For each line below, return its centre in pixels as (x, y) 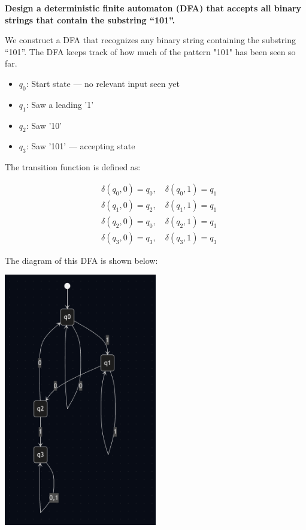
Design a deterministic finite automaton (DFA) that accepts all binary (153, 8)
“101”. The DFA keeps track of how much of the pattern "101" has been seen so (150, 51)
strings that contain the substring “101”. (90, 19)
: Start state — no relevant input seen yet (103, 83)
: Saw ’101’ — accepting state (81, 146)
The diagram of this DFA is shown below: (81, 260)
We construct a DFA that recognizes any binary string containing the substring (150, 40)
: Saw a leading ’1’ (60, 104)
